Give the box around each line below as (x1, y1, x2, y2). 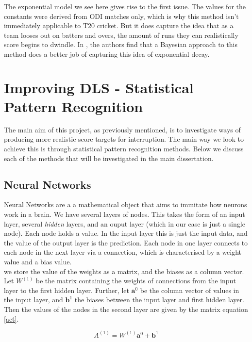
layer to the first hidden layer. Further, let (4, 285, 129, 295)
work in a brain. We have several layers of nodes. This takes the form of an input (4, 209, 245, 219)
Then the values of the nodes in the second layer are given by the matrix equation (4, 304, 248, 314)
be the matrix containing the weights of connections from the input (35, 276, 236, 286)
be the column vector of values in (140, 285, 239, 295)
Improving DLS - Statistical (4, 77, 194, 97)
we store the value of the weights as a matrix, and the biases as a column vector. (4, 266, 244, 276)
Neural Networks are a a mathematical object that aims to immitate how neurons (4, 199, 247, 210)
